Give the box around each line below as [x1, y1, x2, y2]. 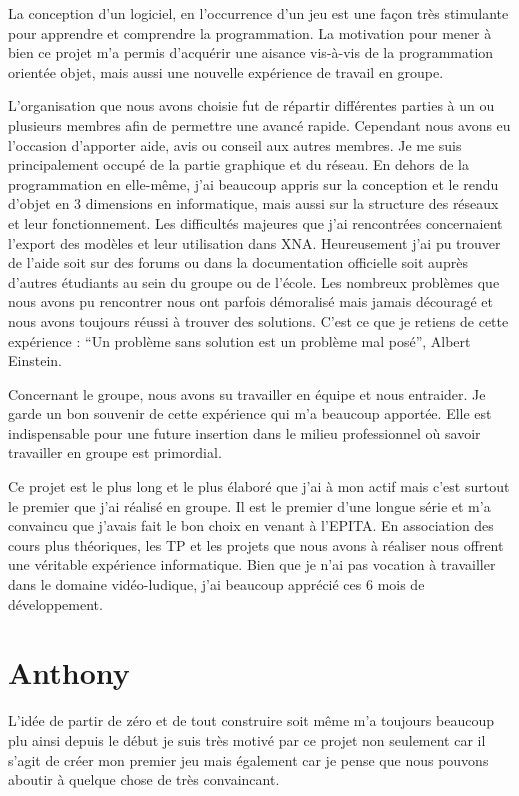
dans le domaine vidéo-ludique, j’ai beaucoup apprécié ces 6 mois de [8, 574, 425, 595]
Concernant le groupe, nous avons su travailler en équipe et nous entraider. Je [8, 383, 486, 404]
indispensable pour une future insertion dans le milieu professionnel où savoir [8, 422, 481, 443]
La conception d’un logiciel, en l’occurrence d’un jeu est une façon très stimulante [8, 3, 509, 23]
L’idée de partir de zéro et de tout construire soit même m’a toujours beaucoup [8, 710, 494, 731]
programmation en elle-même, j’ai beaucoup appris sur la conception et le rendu [8, 173, 499, 194]
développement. [8, 593, 103, 614]
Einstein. [8, 350, 62, 371]
